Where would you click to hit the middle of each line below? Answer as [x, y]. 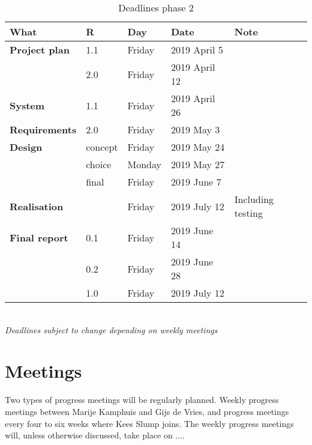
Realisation [37, 206]
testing [248, 213]
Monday [144, 164]
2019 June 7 [196, 182]
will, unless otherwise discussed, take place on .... [95, 435]
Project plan [40, 50]
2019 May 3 [195, 129]
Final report [39, 237]
